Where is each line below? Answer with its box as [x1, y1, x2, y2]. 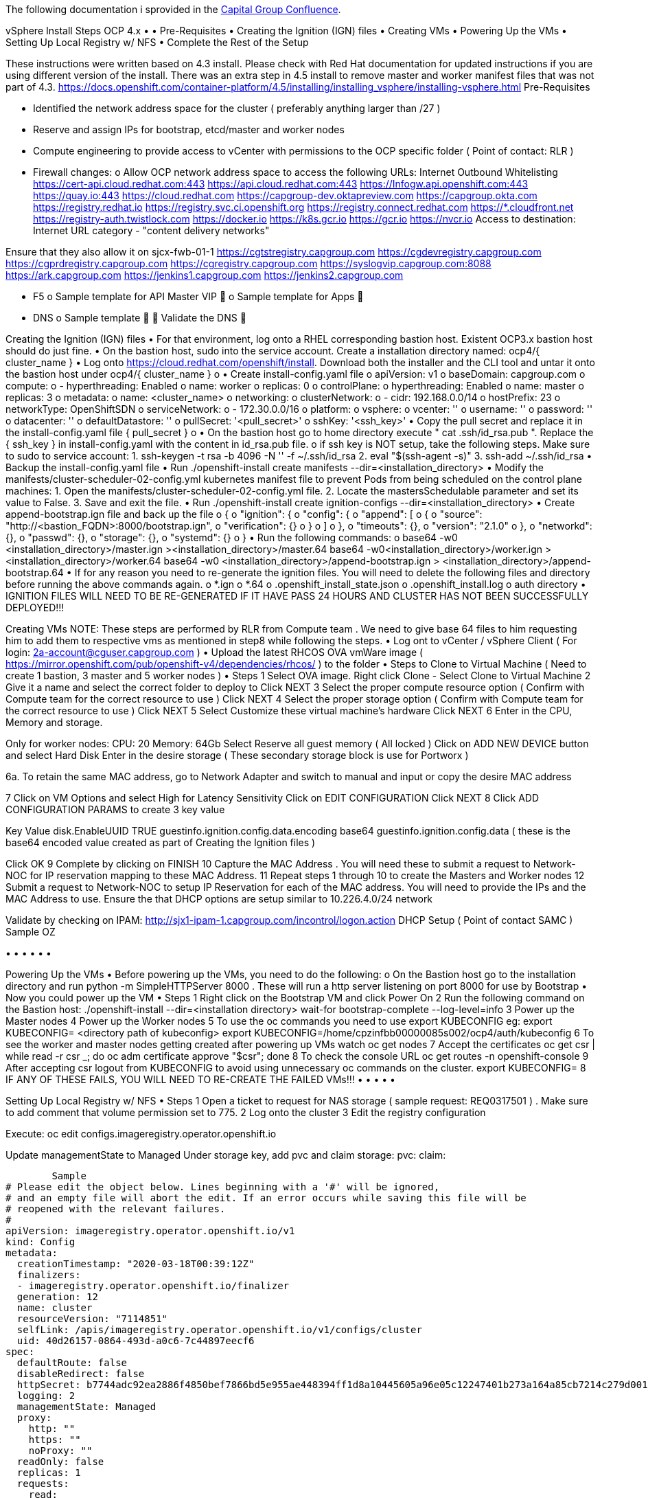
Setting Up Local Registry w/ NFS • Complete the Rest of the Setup [5, 36, 309, 48]
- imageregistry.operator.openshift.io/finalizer [16, 1280, 290, 1291]
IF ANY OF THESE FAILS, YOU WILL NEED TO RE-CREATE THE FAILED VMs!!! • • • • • [5, 1074, 395, 1085]
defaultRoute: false [16, 1357, 128, 1368]
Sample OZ [5, 926, 56, 938]
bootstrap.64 [5, 567, 64, 578]
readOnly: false [16, 1456, 104, 1467]
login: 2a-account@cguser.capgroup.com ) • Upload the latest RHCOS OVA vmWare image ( [5, 646, 424, 658]
